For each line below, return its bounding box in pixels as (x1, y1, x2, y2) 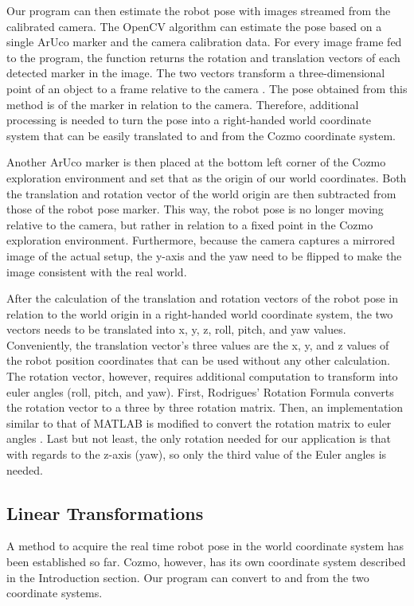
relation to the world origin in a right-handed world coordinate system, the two (6, 305, 393, 322)
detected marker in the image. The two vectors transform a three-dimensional (6, 65, 385, 81)
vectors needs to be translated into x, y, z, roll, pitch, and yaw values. (6, 321, 346, 338)
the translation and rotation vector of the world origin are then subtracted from (6, 185, 396, 201)
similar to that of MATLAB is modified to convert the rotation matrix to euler (6, 414, 392, 431)
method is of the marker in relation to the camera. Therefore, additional (6, 96, 359, 112)
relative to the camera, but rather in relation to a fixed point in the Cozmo (6, 216, 373, 233)
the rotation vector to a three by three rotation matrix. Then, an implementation (6, 399, 404, 416)
